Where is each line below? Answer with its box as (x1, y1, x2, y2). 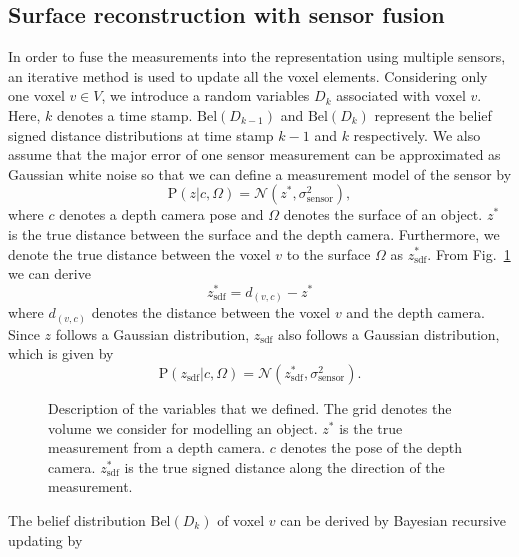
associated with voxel (336, 85, 466, 106)
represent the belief (374, 104, 492, 125)
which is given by (8, 343, 114, 364)
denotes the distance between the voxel (91, 302, 331, 323)
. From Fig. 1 (427, 243, 511, 264)
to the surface (286, 243, 371, 264)
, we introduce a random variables (101, 85, 310, 106)
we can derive (8, 263, 91, 284)
